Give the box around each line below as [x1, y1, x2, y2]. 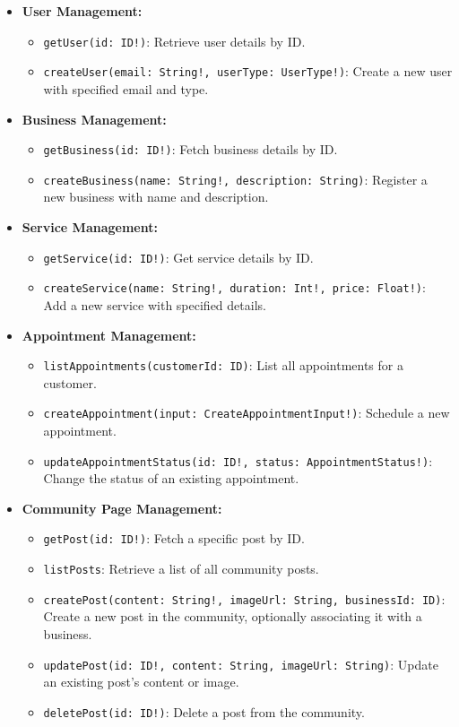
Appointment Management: [22, 325, 196, 344]
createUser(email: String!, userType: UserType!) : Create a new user [43, 62, 453, 81]
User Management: [22, 2, 143, 20]
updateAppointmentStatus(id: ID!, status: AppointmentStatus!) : [43, 451, 433, 470]
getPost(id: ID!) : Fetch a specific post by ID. [43, 529, 305, 548]
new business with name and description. [43, 187, 269, 206]
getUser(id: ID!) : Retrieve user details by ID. [43, 31, 306, 50]
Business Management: [22, 109, 167, 128]
